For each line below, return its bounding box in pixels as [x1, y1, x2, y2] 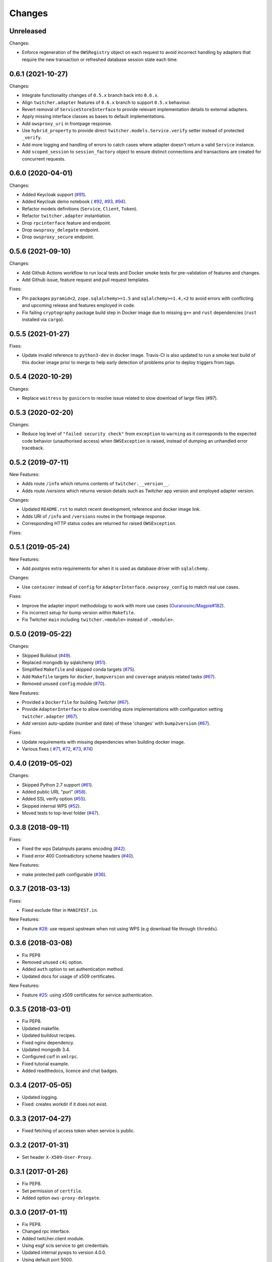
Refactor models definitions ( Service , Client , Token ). [22, 205, 138, 212]
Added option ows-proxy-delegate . [22, 1194, 101, 1201]
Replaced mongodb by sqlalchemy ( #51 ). [22, 659, 107, 665]
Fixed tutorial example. [22, 1061, 70, 1067]
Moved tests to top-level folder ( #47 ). [22, 810, 100, 816]
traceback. [22, 445, 45, 451]
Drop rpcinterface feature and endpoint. [22, 220, 111, 226]
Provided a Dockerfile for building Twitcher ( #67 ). [22, 699, 130, 705]
